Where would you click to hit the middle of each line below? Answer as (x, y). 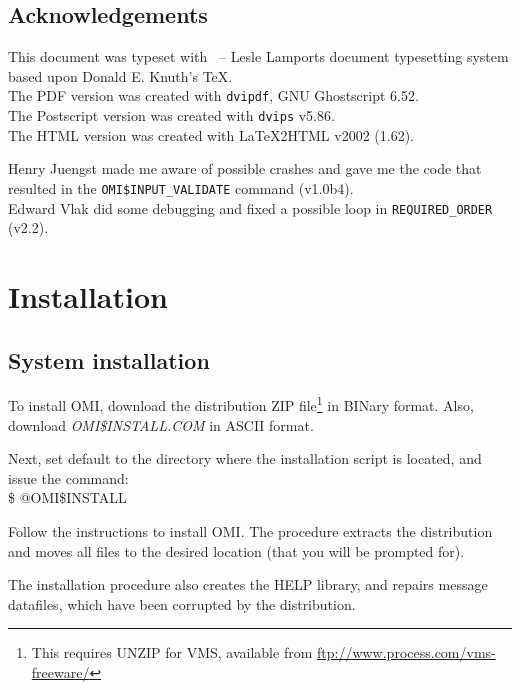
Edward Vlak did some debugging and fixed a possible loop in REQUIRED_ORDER (250, 207)
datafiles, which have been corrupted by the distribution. (182, 603)
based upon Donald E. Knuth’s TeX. (120, 75)
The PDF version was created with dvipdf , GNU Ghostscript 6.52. (213, 95)
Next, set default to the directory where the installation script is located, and (245, 458)
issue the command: (68, 477)
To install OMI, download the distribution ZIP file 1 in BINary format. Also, (241, 404)
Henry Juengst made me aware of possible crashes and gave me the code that (245, 168)
